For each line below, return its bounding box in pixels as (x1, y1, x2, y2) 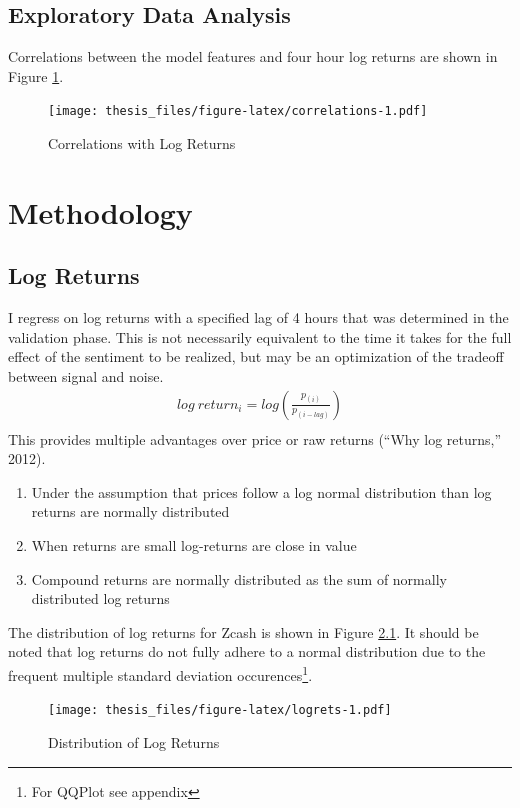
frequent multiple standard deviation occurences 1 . (8, 662, 313, 685)
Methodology (8, 191, 193, 232)
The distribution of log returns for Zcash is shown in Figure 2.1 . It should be (8, 621, 479, 642)
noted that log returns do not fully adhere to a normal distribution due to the (8, 641, 486, 662)
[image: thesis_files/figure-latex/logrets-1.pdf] (48, 703, 392, 718)
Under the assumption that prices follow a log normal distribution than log (31, 481, 492, 502)
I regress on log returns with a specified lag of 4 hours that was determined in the (8, 307, 509, 328)
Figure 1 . (8, 65, 64, 86)
